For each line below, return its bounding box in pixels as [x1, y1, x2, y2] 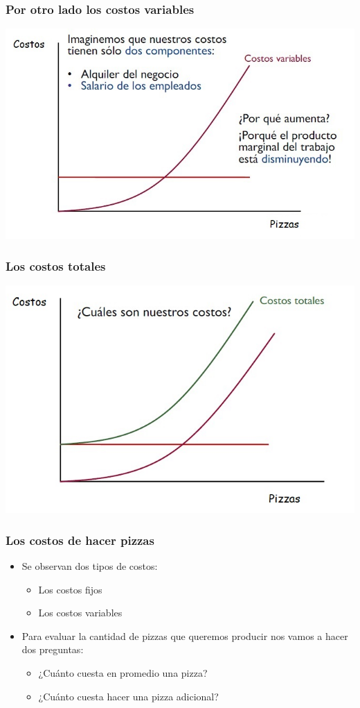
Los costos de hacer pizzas [6, 531, 154, 548]
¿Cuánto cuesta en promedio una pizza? [38, 665, 208, 680]
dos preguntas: [21, 642, 84, 657]
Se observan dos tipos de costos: [21, 559, 158, 573]
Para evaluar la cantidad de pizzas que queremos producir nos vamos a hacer [21, 628, 348, 643]
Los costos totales [6, 257, 106, 274]
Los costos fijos [38, 582, 102, 596]
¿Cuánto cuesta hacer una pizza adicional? [38, 689, 219, 703]
